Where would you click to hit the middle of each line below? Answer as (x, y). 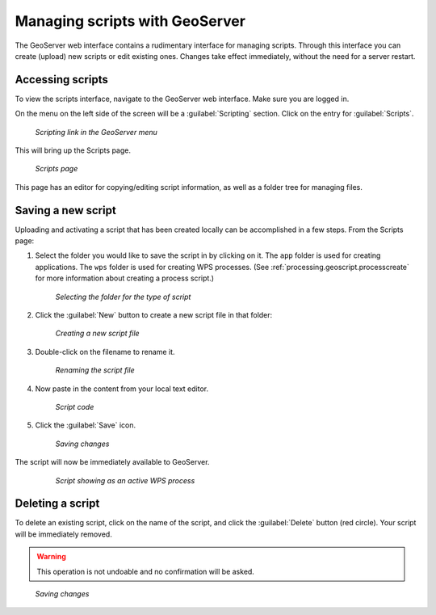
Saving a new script (65, 210)
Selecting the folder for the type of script (123, 297)
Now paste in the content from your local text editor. (122, 389)
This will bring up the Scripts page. (73, 150)
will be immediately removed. (63, 534)
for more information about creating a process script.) (124, 278)
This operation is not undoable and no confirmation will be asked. (145, 571)
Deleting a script (57, 504)
